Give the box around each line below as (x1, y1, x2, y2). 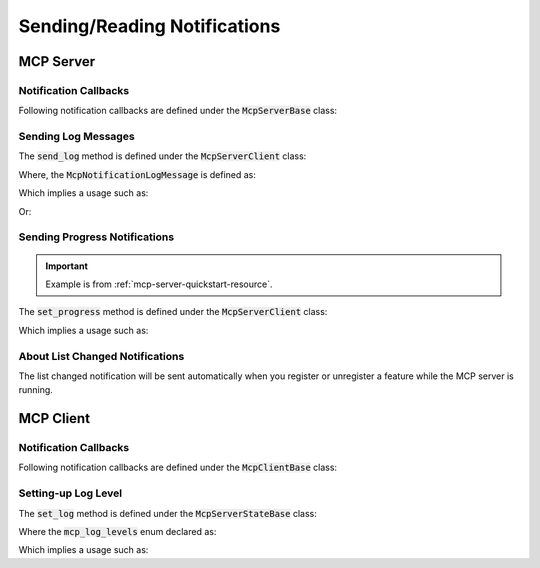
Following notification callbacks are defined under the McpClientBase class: (18, 461, 338, 474)
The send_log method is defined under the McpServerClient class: (18, 150, 307, 162)
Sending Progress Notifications (18, 230, 175, 244)
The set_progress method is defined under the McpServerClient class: (18, 306, 328, 318)
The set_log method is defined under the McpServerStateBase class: (18, 507, 317, 519)
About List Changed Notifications (18, 349, 185, 363)
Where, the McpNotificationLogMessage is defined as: (18, 168, 257, 180)
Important (45, 260, 89, 272)
